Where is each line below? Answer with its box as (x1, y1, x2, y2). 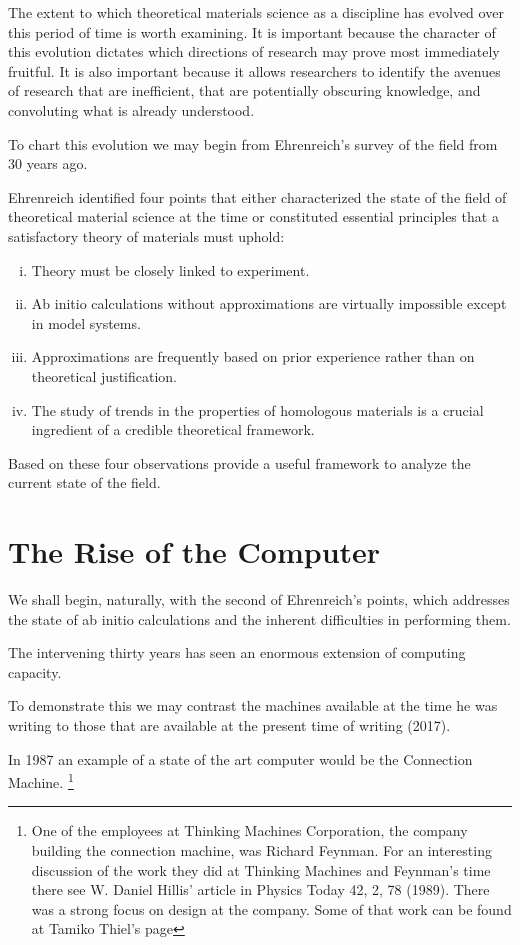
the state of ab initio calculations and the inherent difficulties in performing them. (8, 608, 511, 629)
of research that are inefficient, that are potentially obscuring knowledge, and (8, 80, 481, 101)
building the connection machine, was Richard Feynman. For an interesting (31, 840, 492, 860)
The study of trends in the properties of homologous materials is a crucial (31, 399, 484, 420)
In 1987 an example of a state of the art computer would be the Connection (8, 748, 473, 769)
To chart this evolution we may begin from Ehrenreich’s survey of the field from (8, 133, 498, 154)
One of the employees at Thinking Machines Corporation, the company (31, 820, 468, 841)
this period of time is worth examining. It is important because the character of (8, 21, 496, 42)
